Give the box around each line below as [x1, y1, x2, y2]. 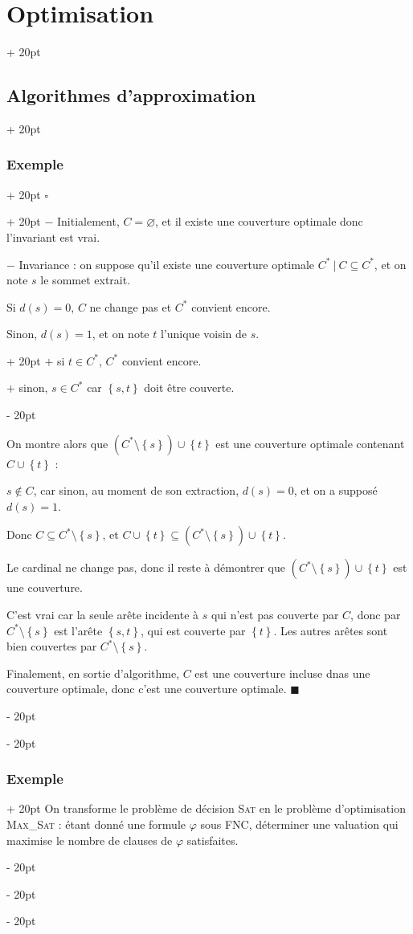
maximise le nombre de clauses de [6, 831, 173, 848]
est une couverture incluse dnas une [194, 664, 370, 681]
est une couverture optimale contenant [215, 434, 405, 451]
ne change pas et [89, 298, 172, 315]
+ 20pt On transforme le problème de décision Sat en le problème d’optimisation [6, 800, 406, 817]
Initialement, [57, 213, 120, 230]
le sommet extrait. [40, 271, 131, 288]
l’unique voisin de [160, 325, 247, 342]
